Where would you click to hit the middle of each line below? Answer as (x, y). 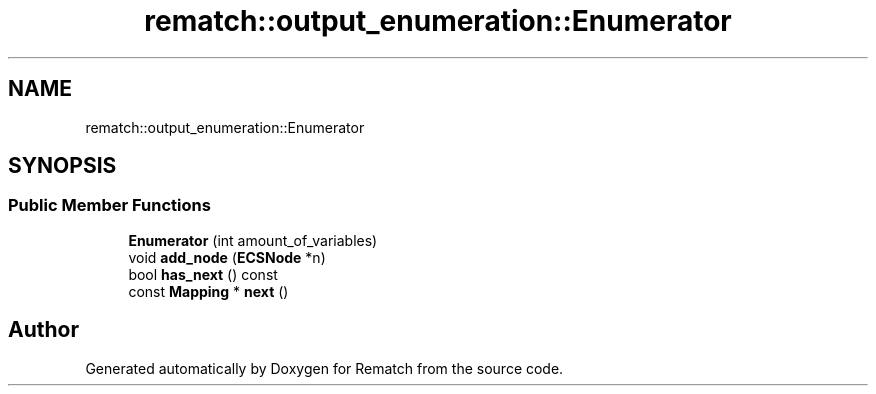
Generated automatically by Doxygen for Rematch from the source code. (324, 368)
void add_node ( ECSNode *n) (227, 257)
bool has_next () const (203, 274)
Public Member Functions (109, 205)
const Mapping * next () (208, 291)
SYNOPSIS (62, 166)
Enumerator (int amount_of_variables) (253, 240)
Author (43, 330)
